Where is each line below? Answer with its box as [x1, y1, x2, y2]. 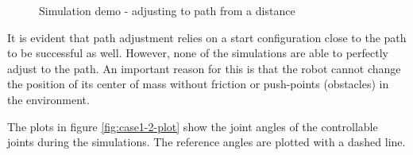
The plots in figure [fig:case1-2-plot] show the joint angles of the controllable [7, 118, 378, 134]
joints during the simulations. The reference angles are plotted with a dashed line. [7, 134, 406, 150]
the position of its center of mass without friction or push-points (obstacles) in [7, 76, 389, 92]
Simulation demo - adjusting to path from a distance [39, 2, 295, 18]
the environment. [7, 91, 90, 107]
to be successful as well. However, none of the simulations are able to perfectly [7, 45, 389, 61]
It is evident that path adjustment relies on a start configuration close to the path [7, 29, 407, 45]
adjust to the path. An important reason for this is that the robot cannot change [7, 60, 401, 76]
